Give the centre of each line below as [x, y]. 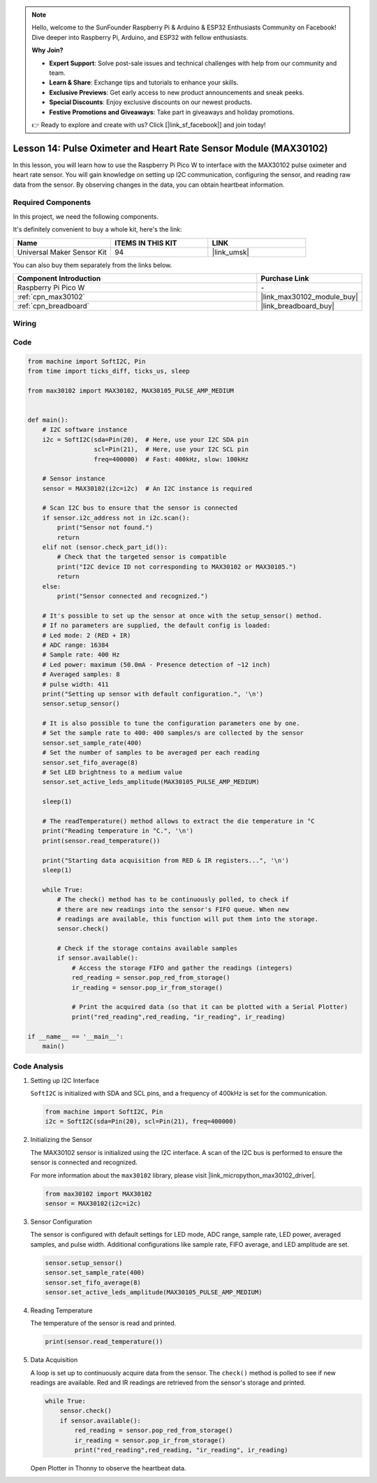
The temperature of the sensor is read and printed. [103, 1323]
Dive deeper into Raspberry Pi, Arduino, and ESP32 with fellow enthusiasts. [140, 37]
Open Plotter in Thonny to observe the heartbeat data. [108, 1468]
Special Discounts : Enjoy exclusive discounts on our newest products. [151, 102]
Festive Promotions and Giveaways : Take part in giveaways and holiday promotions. [172, 112]
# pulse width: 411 [76, 684]
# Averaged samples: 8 [81, 674]
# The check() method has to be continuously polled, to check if [173, 900]
